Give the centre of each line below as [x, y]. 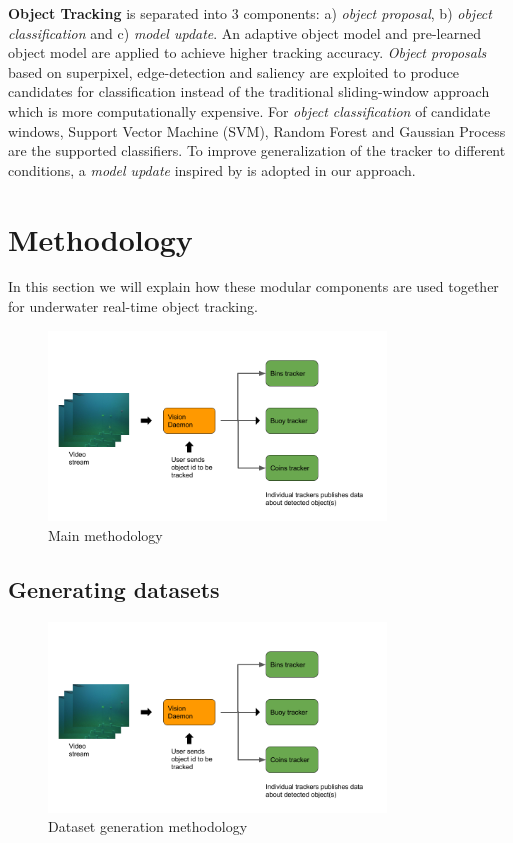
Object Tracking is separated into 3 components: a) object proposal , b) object [250, 13]
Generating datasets [114, 589]
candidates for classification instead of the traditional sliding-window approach [249, 91]
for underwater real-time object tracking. [133, 306]
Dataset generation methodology [148, 826]
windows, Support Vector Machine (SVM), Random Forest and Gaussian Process [257, 130]
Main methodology [105, 535]
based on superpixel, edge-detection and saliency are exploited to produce [234, 71]
